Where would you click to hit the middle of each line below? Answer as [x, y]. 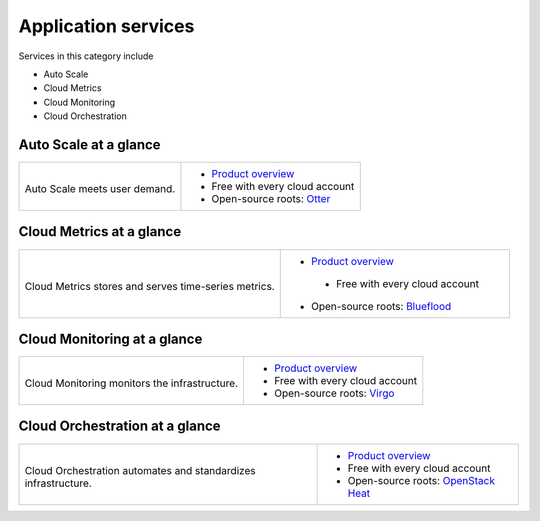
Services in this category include [86, 56]
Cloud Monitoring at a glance [110, 338]
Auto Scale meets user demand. [100, 189]
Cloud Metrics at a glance [100, 231]
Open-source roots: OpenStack [421, 480]
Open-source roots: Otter [271, 199]
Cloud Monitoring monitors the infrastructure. [131, 383]
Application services [106, 26]
